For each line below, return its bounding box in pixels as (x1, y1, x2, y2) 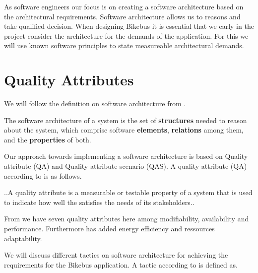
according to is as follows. (4, 170, 82, 181)
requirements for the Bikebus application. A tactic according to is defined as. (4, 259, 238, 270)
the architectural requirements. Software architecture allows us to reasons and (4, 11, 241, 21)
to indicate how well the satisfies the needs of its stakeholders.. (4, 197, 194, 207)
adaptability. (4, 233, 42, 243)
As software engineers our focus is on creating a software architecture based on (4, 1, 244, 11)
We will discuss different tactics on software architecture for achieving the (4, 250, 228, 260)
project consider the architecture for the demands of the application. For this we (4, 30, 249, 41)
